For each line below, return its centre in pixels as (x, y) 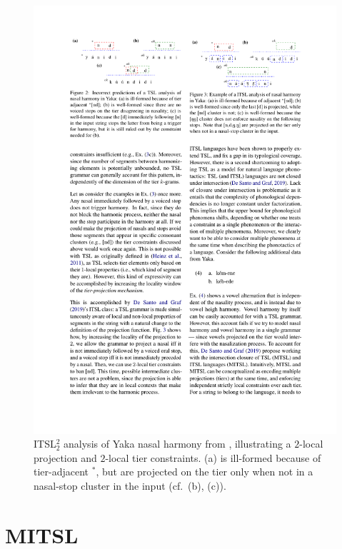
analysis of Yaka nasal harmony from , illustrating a (177, 444)
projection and (65, 457)
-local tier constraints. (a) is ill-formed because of (213, 457)
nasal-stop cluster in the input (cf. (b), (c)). (130, 486)
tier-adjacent (61, 472)
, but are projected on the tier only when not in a (205, 472)
